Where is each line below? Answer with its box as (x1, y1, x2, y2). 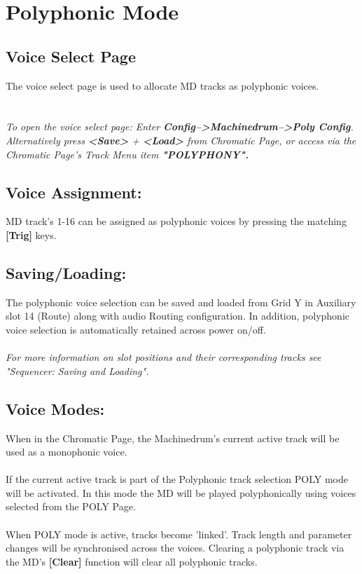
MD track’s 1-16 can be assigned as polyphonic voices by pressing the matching (6, 214, 347, 228)
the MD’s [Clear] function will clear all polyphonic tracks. (6, 554, 258, 568)
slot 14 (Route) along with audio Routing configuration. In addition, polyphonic (6, 308, 349, 323)
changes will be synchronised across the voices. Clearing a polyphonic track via (6, 540, 344, 555)
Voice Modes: (6, 397, 105, 419)
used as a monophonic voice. (6, 444, 127, 459)
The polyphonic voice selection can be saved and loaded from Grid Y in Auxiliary (6, 294, 356, 309)
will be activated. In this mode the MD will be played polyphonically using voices (6, 485, 356, 500)
